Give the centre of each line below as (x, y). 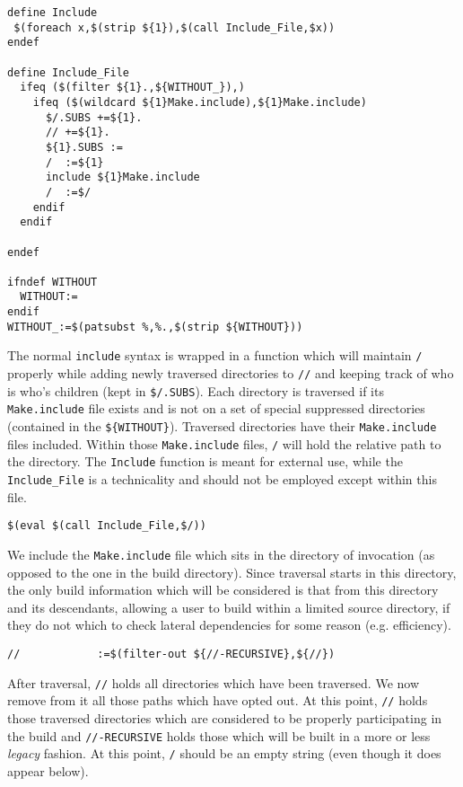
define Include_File (69, 72)
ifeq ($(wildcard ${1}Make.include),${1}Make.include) (200, 102)
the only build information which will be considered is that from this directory (223, 590)
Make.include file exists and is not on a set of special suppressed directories (216, 408)
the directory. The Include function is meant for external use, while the (205, 461)
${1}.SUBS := (84, 147)
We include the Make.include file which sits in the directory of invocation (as (221, 554)
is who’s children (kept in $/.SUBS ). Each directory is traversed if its (196, 390)
